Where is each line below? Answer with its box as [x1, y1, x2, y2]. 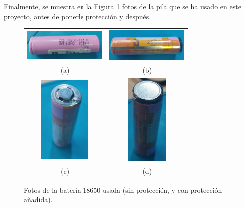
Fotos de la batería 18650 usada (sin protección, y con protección [24, 184, 222, 195]
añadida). [24, 194, 53, 205]
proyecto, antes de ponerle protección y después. [4, 11, 151, 21]
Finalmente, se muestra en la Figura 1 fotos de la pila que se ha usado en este [4, 1, 241, 11]
